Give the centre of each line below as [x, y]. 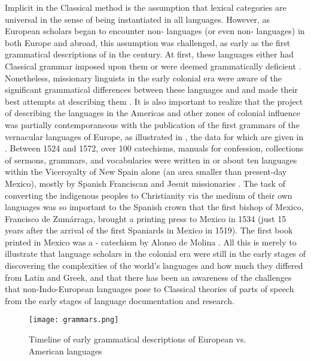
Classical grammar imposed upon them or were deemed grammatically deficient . [153, 66]
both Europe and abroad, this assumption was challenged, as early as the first [148, 42]
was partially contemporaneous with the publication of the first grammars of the [152, 124]
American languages [65, 351]
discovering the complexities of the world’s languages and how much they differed [154, 266]
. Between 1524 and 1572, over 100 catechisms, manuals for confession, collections [154, 148]
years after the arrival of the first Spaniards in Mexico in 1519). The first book [149, 230]
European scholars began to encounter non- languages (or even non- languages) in [155, 31]
